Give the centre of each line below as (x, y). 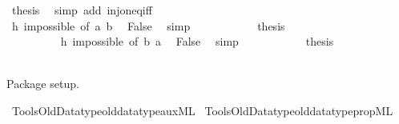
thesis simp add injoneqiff (82, 10)
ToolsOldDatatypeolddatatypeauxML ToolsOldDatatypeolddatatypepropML (202, 110)
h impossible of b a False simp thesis (197, 41)
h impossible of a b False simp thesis (148, 25)
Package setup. (43, 84)
